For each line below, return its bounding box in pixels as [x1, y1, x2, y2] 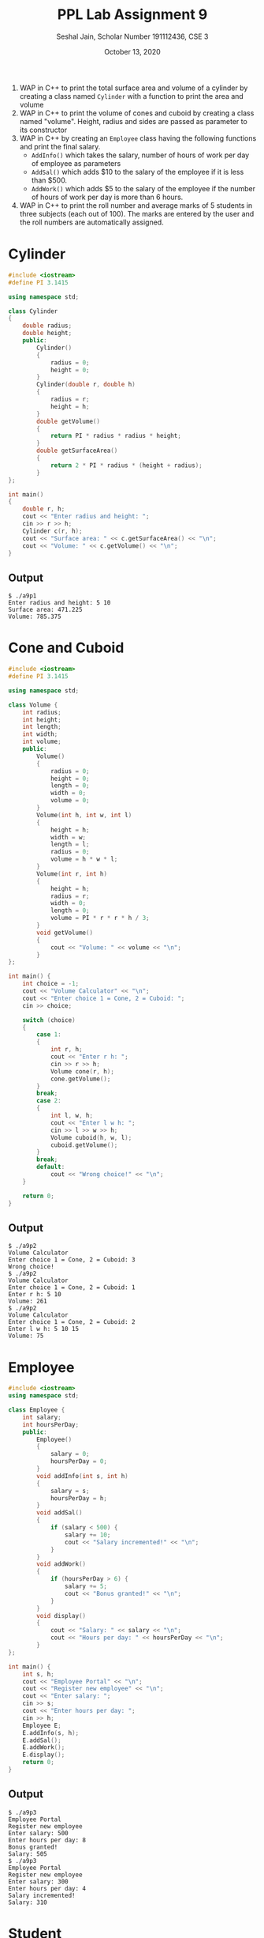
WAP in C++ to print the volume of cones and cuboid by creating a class [19, 108, 255, 118]
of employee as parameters [31, 158, 121, 168]
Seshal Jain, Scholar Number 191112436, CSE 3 [56, 32, 209, 41]
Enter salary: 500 [8, 1829, 69, 1837]
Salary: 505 [8, 1849, 47, 1858]
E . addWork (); [22, 1744, 65, 1751]
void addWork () [36, 1560, 87, 1568]
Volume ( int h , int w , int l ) [36, 811, 132, 819]
